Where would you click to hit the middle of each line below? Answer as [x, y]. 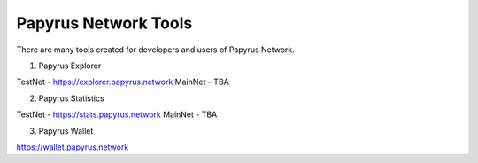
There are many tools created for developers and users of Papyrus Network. [156, 50]
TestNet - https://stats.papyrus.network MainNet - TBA [117, 114]
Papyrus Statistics [72, 98]
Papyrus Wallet [66, 131]
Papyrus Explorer [70, 66]
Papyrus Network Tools [104, 23]
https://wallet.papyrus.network [73, 147]
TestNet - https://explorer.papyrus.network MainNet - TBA [123, 82]
